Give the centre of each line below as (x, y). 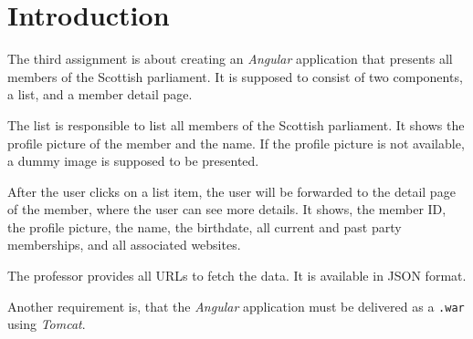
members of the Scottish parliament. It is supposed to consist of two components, (235, 76)
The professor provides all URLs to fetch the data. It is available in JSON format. (237, 276)
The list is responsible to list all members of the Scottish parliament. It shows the (236, 124)
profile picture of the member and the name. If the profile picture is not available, (236, 143)
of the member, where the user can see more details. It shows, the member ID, (227, 209)
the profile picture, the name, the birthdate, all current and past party (205, 226)
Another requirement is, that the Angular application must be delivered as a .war (236, 306)
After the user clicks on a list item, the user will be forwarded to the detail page (231, 191)
